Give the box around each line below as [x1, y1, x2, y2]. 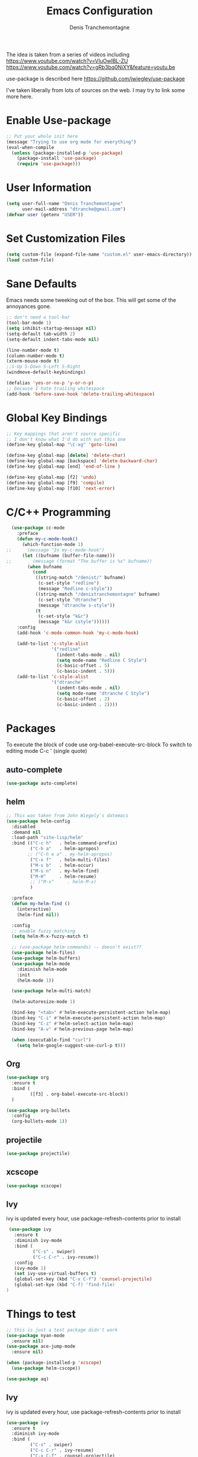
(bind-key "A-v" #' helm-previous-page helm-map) [11, 1026, 134, 1032]
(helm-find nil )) [17, 912, 60, 917]
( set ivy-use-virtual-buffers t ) [14, 1270, 97, 1277]
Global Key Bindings [6, 411, 108, 424]
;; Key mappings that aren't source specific [6, 431, 120, 437]
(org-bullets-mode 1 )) [11, 1118, 68, 1124]
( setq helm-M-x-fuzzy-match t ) [11, 934, 89, 939]
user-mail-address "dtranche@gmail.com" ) [21, 206, 126, 212]
